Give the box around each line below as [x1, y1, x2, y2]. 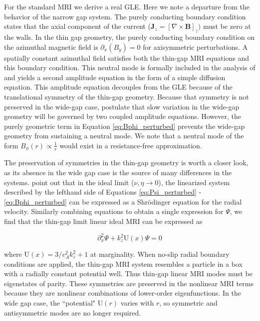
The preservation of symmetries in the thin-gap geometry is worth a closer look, [4, 157, 249, 168]
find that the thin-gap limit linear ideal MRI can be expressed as [4, 215, 203, 226]
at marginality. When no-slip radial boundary [90, 249, 230, 259]
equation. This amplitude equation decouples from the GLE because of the [4, 82, 233, 92]
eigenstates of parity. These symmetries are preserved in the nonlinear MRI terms [4, 278, 254, 288]
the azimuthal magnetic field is [4, 41, 98, 52]
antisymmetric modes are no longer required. [4, 307, 141, 318]
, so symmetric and [159, 298, 218, 308]
